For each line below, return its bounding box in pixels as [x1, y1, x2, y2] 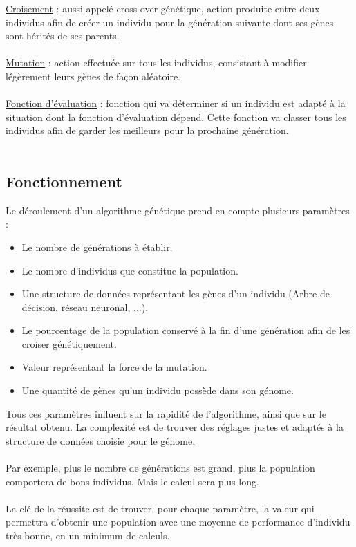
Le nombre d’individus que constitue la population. [21, 263, 238, 277]
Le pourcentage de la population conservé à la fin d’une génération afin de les [21, 323, 350, 337]
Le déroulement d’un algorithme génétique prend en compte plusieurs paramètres [6, 203, 350, 217]
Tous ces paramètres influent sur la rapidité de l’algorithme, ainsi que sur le [6, 406, 326, 420]
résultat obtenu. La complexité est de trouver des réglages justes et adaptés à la [6, 420, 344, 434]
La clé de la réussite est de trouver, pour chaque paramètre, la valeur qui [6, 501, 315, 515]
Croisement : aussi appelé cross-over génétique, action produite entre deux [6, 1, 320, 15]
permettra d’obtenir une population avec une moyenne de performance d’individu [6, 514, 350, 529]
